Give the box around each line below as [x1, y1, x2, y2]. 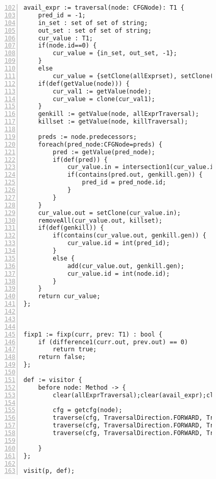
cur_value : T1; [38, 34, 93, 42]
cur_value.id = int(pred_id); [67, 240, 170, 247]
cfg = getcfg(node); [53, 406, 123, 414]
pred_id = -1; [38, 11, 86, 19]
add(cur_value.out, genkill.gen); [67, 262, 184, 270]
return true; [53, 346, 97, 353]
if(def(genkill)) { [38, 224, 104, 232]
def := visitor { [23, 376, 82, 384]
